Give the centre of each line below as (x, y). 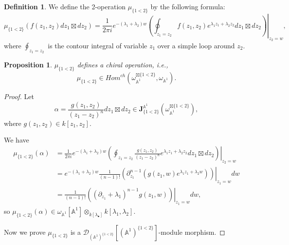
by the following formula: (188, 6)
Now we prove (25, 232)
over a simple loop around (196, 45)
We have (17, 139)
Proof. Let (19, 96)
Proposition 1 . (28, 65)
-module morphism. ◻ (192, 232)
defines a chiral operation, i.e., (123, 65)
